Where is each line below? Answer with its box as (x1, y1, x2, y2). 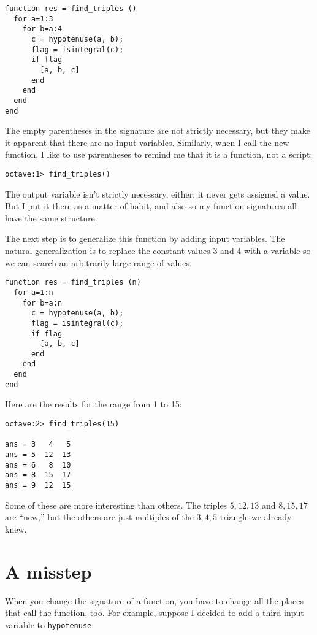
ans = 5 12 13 (5, 450, 71, 459)
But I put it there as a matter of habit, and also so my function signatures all (5, 199, 297, 212)
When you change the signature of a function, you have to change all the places (5, 594, 304, 607)
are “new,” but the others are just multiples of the (5, 510, 194, 523)
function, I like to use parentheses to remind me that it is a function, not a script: (5, 148, 313, 161)
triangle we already (220, 510, 292, 523)
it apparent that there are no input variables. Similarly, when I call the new (5, 136, 289, 148)
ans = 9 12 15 (5, 480, 71, 490)
